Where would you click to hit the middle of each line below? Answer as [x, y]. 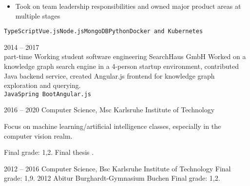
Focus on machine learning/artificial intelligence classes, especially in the [113, 126]
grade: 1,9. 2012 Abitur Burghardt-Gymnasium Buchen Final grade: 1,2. [112, 178]
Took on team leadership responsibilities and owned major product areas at [128, 6]
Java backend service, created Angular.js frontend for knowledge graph [109, 75]
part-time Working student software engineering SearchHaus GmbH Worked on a [125, 56]
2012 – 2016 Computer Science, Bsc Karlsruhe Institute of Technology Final [117, 168]
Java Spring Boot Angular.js [48, 94]
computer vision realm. [38, 135]
